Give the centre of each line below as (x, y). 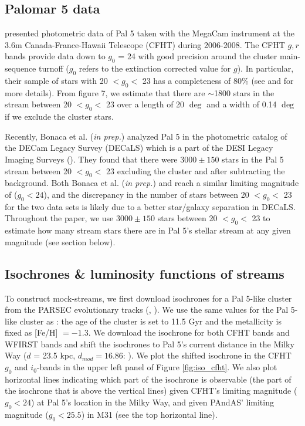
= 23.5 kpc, (55, 355)
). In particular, (265, 68)
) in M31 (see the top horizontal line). (149, 414)
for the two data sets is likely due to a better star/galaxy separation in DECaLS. (150, 206)
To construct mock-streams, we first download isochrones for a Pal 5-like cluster (148, 298)
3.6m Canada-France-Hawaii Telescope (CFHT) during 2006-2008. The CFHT (145, 44)
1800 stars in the (244, 92)
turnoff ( (54, 68)
